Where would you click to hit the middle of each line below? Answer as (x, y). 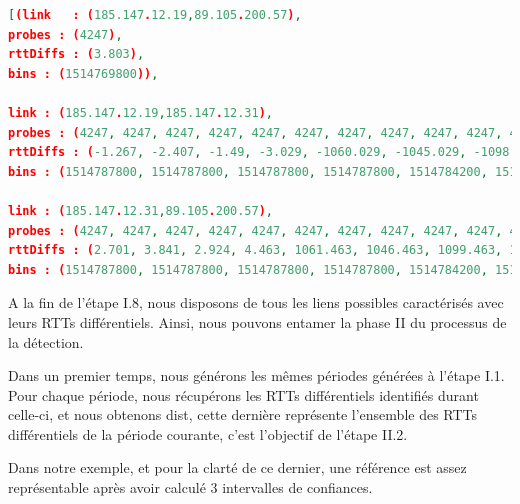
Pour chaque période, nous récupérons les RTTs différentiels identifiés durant (243, 394)
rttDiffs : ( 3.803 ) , (76, 54)
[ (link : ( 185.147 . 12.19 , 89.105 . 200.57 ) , (155, 15)
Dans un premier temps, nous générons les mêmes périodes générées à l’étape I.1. (256, 375)
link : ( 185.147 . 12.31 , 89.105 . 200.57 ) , (141, 210)
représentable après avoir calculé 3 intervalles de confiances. (190, 487)
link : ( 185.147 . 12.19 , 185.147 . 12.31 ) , (141, 112)
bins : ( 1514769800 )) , (83, 73)
